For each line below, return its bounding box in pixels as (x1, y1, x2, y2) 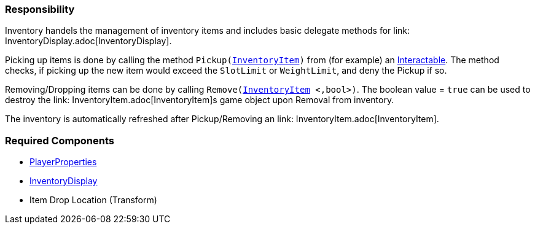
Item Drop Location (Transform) (29, 195, 157, 206)
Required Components (5, 134, 114, 147)
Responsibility (5, 3, 75, 15)
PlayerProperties (29, 157, 97, 168)
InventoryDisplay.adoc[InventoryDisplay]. (5, 36, 172, 47)
